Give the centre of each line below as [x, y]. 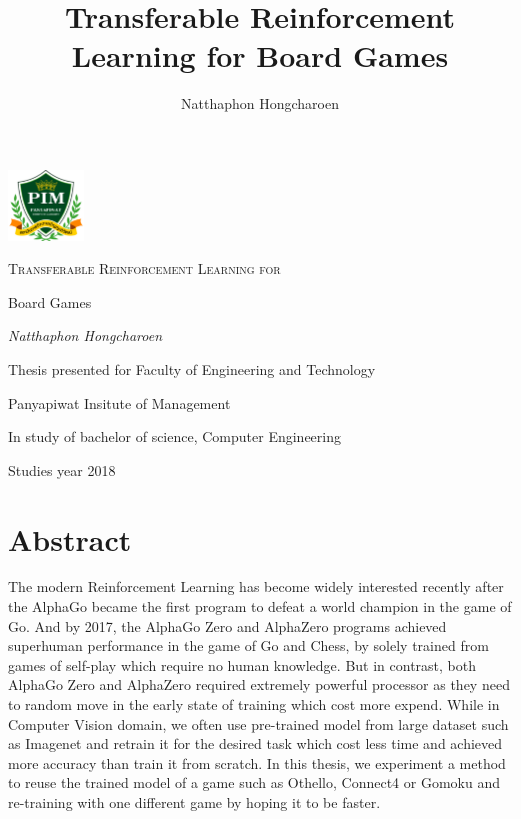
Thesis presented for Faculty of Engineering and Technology [192, 368]
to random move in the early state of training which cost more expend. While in [254, 704]
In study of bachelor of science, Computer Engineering [174, 436]
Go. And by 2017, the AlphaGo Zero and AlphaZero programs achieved [227, 625]
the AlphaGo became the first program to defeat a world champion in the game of [260, 606]
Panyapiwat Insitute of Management [119, 402]
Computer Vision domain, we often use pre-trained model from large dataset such [258, 723]
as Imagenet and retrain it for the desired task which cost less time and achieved [255, 743]
